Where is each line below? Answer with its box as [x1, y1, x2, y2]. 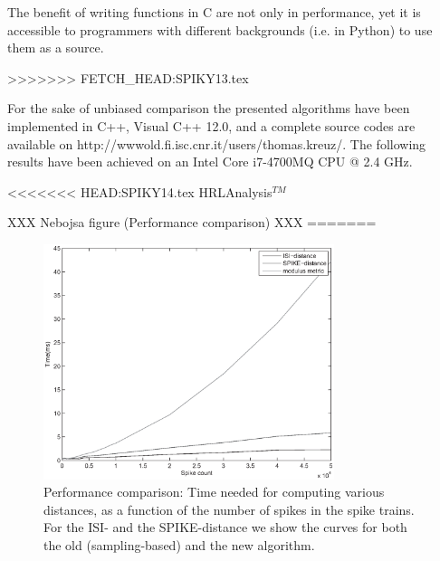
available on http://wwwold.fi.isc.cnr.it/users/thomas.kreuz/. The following [7, 134, 426, 153]
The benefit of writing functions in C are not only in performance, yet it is [7, 3, 421, 21]
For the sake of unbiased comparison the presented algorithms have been [7, 99, 410, 118]
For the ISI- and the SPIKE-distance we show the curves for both [43, 518, 407, 537]
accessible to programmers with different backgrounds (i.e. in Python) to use [7, 20, 433, 39]
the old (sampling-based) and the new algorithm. [43, 536, 315, 555]
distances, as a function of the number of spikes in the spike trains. [43, 499, 415, 518]
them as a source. [7, 38, 104, 57]
